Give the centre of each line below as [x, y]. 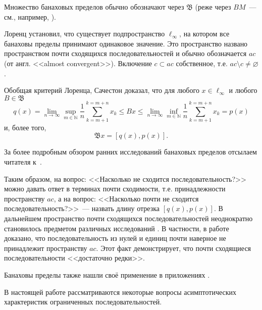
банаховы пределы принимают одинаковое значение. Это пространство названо [126, 43]
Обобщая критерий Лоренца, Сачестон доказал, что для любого [102, 90]
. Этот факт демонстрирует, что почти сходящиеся [174, 248]
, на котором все [204, 34]
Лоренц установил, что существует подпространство [85, 34]
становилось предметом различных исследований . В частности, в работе [117, 228]
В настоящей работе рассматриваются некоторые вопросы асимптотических [120, 292]
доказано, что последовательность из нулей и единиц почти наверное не [115, 238]
